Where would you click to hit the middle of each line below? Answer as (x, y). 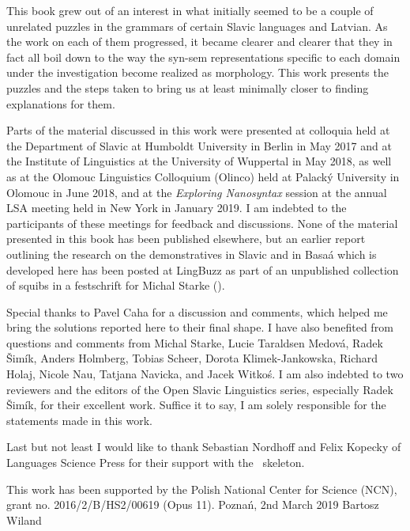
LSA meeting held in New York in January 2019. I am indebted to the (177, 208)
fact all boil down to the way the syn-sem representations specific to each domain (203, 57)
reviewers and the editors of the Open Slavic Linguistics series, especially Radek (200, 389)
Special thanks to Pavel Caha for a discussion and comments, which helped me (197, 311)
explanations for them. (61, 103)
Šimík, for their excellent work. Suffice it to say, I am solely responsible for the (196, 405)
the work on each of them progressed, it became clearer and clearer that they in (199, 42)
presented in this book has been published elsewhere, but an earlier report (186, 239)
